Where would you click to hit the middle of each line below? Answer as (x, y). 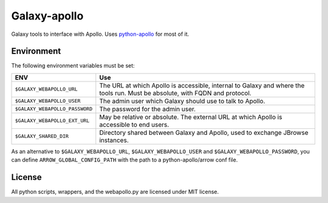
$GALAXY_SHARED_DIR (42, 136)
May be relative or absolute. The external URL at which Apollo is (191, 117)
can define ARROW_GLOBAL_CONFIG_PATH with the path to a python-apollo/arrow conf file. (125, 160)
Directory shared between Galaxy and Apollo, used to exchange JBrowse (204, 132)
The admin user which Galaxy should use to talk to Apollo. (182, 101)
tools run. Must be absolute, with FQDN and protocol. (175, 93)
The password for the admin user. (148, 109)
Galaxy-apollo (47, 16)
